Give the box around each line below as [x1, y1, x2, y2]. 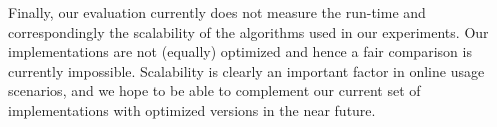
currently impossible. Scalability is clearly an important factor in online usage [8, 60, 485, 81]
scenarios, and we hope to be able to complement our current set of [8, 80, 421, 101]
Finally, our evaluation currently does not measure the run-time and [8, 2, 426, 22]
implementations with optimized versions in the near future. [8, 99, 376, 120]
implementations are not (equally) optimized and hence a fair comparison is [8, 41, 472, 62]
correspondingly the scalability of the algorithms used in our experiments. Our [8, 21, 489, 42]
